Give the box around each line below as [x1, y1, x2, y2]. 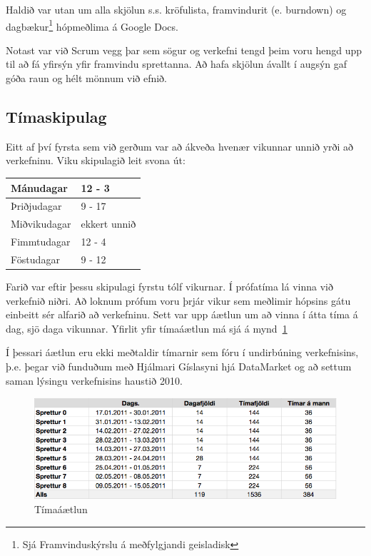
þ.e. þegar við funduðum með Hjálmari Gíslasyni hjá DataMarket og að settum [6, 358, 352, 373]
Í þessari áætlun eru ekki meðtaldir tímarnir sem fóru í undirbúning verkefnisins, [6, 345, 359, 360]
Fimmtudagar [11, 234, 71, 249]
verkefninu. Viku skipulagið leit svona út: [6, 153, 185, 168]
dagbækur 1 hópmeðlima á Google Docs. [6, 16, 178, 34]
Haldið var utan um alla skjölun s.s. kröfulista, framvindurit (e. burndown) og [6, 2, 347, 16]
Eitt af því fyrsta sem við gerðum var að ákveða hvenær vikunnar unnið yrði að [6, 138, 354, 153]
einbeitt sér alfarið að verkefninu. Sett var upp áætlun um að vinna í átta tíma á [6, 307, 358, 322]
